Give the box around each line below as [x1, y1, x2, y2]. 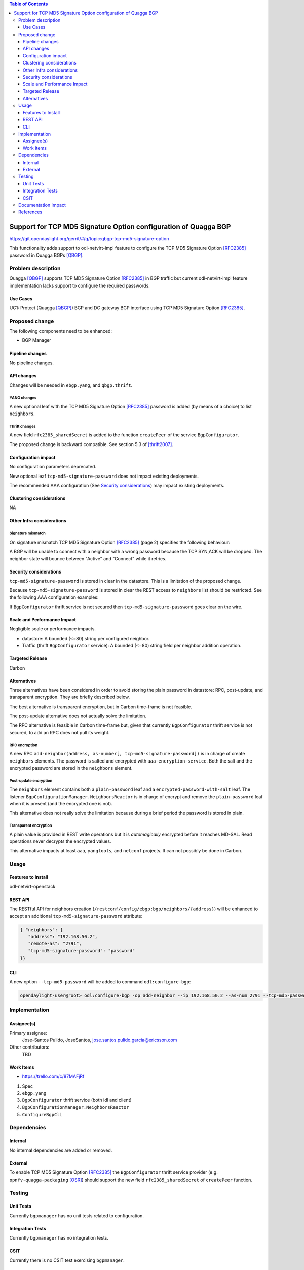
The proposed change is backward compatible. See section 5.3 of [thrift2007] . [9, 441, 173, 447]
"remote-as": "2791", [28, 941, 82, 947]
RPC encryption [9, 742, 38, 748]
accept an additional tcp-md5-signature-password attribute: [9, 913, 143, 919]
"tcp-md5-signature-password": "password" [28, 948, 135, 954]
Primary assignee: [9, 1030, 48, 1036]
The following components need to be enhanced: [9, 328, 112, 334]
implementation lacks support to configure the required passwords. [9, 282, 150, 289]
